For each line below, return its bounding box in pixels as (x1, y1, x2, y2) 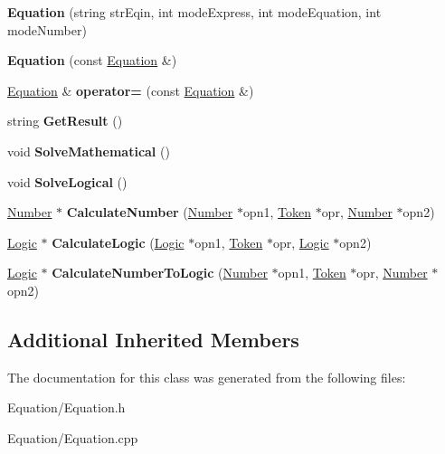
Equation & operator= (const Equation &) (7, 80, 254, 99)
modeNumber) (7, 20, 87, 39)
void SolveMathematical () (7, 141, 170, 160)
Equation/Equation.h (7, 398, 126, 417)
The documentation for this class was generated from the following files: (7, 367, 406, 386)
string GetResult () (7, 111, 123, 130)
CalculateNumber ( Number (66, 203, 233, 222)
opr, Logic (272, 232, 329, 251)
